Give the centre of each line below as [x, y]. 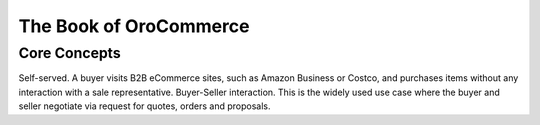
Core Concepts [69, 53]
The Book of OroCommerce [134, 26]
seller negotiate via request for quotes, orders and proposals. [144, 106]
